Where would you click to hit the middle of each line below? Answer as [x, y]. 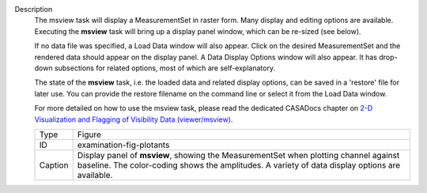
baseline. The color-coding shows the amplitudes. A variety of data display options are [239, 165]
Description [34, 9]
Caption [54, 165]
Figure [89, 134]
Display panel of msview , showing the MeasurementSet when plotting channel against [238, 155]
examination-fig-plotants [123, 145]
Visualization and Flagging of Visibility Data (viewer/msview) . [134, 119]
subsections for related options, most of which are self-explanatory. [165, 68]
